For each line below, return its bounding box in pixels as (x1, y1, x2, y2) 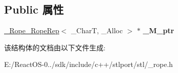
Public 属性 (4, 2, 64, 17)
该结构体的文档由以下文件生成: (4, 42, 105, 52)
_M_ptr (143, 25, 174, 36)
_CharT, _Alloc (71, 25, 123, 36)
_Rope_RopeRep (4, 25, 59, 36)
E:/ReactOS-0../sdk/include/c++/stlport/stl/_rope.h (4, 59, 173, 69)
